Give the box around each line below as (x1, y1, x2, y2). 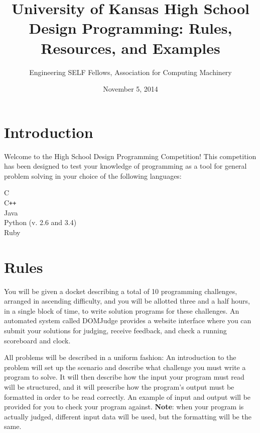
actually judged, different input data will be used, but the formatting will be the (4, 411, 251, 421)
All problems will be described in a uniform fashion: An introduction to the (4, 352, 236, 363)
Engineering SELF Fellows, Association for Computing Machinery (29, 66, 232, 77)
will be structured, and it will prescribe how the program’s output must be (4, 381, 234, 392)
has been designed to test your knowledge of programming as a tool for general (4, 161, 247, 171)
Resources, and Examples (41, 37, 220, 58)
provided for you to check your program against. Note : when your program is (4, 401, 244, 412)
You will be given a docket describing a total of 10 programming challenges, (4, 285, 237, 296)
